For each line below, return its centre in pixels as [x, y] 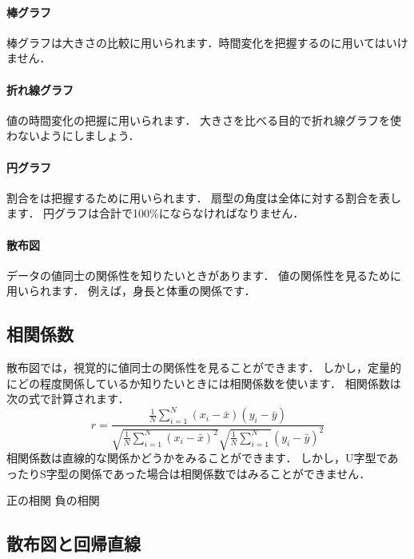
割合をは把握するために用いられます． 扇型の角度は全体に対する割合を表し [204, 197]
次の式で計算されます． [68, 399]
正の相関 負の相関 [53, 500]
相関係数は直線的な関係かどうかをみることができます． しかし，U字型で [197, 458]
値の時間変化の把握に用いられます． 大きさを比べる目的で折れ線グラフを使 [204, 120]
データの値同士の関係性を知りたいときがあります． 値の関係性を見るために [204, 275]
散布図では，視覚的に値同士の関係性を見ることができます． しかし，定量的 [204, 367]
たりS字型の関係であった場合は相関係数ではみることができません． [194, 473]
